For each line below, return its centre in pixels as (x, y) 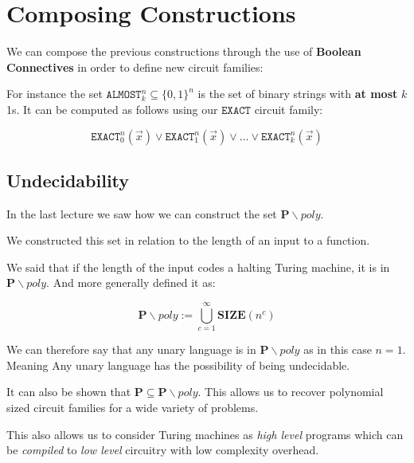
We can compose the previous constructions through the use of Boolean (184, 51)
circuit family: (289, 109)
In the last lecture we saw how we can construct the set (142, 213)
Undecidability (68, 180)
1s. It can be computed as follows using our (112, 109)
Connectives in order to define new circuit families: (135, 67)
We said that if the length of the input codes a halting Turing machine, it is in (198, 267)
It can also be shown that (69, 392)
